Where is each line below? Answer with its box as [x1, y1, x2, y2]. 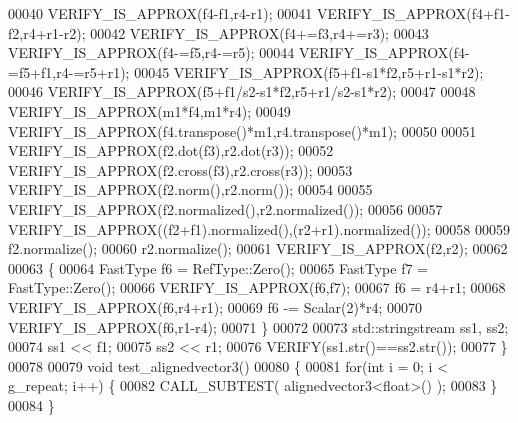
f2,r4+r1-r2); [8, 22, 86, 43]
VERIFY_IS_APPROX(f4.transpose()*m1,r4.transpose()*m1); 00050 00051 [8, 120, 477, 141]
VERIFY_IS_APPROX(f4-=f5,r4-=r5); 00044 [8, 42, 295, 63]
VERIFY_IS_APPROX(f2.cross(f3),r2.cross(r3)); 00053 [8, 159, 353, 180]
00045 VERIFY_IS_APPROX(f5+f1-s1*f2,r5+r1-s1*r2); [134, 61, 484, 82]
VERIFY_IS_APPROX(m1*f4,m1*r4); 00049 [8, 100, 291, 121]
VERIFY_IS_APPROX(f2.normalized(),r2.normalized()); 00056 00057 [8, 198, 443, 219]
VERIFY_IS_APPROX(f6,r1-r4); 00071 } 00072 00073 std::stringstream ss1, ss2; [8, 316, 509, 337]
